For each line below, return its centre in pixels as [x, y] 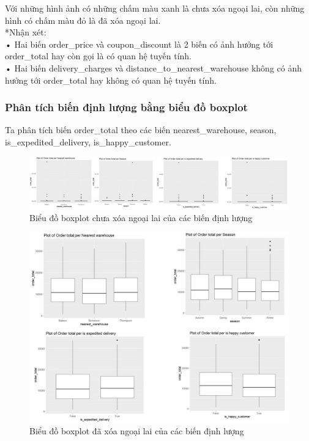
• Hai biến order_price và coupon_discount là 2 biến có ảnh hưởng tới [139, 44]
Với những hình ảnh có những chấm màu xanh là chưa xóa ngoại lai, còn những [155, 8]
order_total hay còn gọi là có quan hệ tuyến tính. [98, 56]
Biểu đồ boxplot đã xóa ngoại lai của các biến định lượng [137, 431]
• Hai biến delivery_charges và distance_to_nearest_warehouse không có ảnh [153, 67]
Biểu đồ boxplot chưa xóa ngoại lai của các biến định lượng [141, 218]
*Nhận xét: [26, 32]
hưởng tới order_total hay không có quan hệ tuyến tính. [111, 80]
